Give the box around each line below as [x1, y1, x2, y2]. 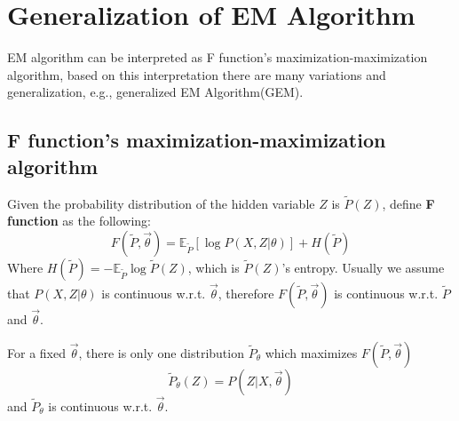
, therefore [218, 283, 274, 302]
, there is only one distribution [78, 343, 244, 361]
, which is [187, 258, 240, 276]
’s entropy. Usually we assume [281, 258, 445, 276]
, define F [382, 194, 435, 212]
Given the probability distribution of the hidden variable [7, 194, 315, 212]
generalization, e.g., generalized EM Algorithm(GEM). [7, 83, 304, 101]
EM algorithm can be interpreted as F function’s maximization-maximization [7, 48, 428, 67]
